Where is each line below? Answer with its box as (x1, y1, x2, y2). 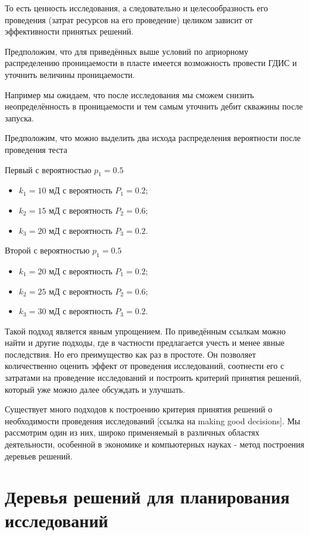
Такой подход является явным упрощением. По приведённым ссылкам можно (5, 324, 286, 337)
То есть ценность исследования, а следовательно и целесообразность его (5, 2, 268, 14)
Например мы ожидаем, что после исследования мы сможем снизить (5, 88, 254, 101)
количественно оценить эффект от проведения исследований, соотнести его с (5, 359, 285, 372)
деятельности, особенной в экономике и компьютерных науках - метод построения (5, 438, 305, 450)
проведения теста (5, 143, 67, 155)
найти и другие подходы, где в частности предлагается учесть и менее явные (5, 336, 285, 349)
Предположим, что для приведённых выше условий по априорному (5, 45, 248, 57)
